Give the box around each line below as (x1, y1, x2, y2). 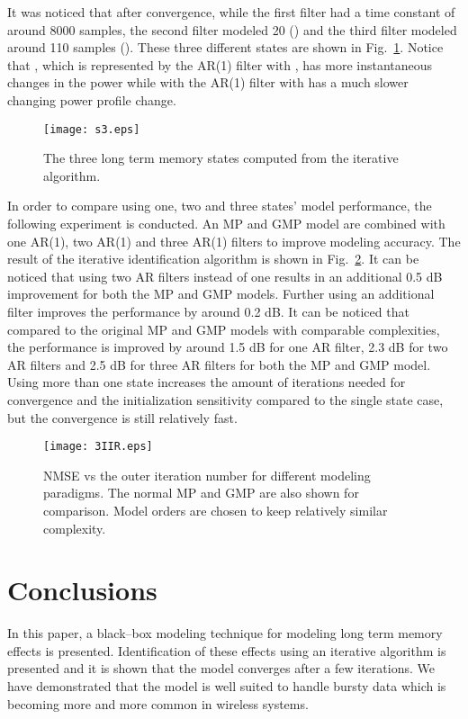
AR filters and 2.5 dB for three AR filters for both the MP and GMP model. (7, 355, 431, 373)
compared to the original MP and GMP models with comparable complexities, (7, 319, 440, 338)
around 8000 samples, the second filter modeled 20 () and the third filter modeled (7, 20, 457, 39)
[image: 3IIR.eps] (43, 440, 153, 454)
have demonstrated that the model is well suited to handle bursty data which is (7, 677, 446, 696)
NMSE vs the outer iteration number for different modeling (43, 465, 371, 484)
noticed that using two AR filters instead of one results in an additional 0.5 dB (7, 266, 443, 285)
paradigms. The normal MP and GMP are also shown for (43, 483, 359, 502)
